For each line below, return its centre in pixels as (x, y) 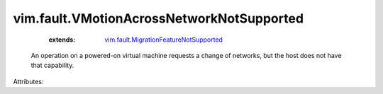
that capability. (52, 65)
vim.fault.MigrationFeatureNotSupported (164, 40)
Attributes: (28, 81)
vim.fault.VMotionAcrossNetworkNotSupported (159, 18)
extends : (62, 40)
